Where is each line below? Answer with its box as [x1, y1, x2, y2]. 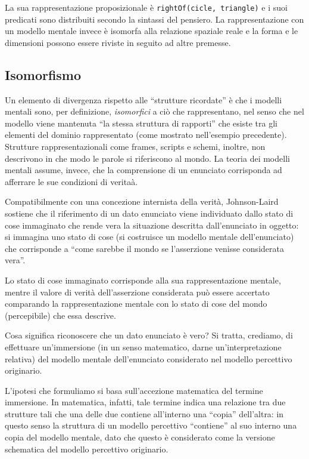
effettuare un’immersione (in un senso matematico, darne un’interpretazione [5, 340, 282, 353]
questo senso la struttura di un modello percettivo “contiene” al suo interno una [5, 419, 297, 432]
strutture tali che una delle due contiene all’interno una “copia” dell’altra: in [5, 407, 284, 420]
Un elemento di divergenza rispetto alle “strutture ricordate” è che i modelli [5, 93, 282, 106]
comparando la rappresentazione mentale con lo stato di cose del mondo [5, 297, 267, 310]
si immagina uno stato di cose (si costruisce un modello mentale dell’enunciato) [5, 230, 294, 243]
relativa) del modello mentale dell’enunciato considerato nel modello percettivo [5, 352, 292, 365]
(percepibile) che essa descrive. [5, 309, 116, 321]
